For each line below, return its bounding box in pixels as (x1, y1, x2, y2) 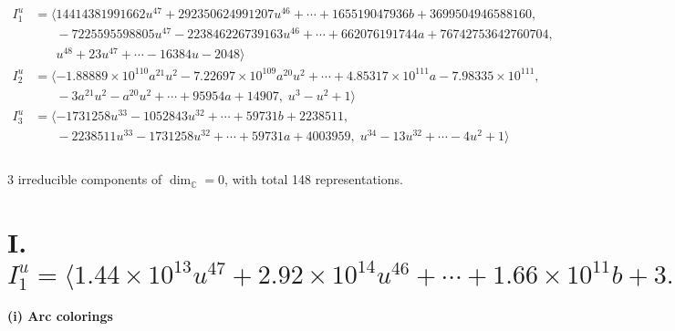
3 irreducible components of (7, 170, 162, 189)
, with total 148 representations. (224, 170, 403, 189)
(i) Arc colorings (7, 305, 113, 325)
